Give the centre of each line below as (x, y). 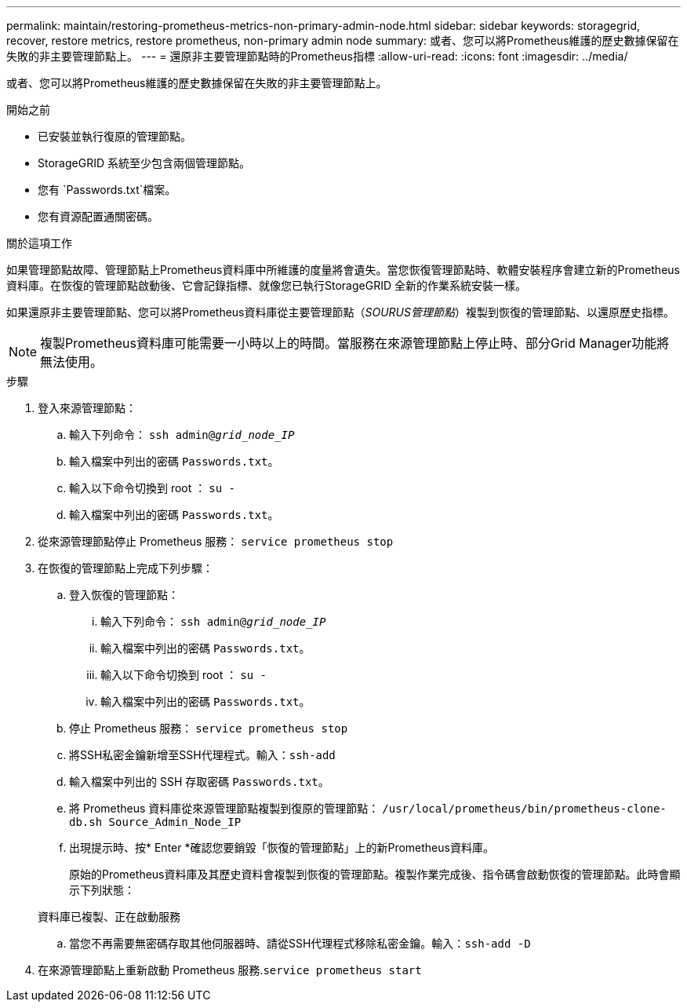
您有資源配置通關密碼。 (98, 216)
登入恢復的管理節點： (124, 595)
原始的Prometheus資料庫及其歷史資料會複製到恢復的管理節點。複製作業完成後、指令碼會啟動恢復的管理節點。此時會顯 (375, 874)
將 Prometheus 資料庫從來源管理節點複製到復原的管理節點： (224, 808)
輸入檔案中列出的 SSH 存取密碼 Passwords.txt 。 (199, 782)
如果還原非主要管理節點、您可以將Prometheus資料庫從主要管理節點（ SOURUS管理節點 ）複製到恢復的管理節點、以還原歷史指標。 (340, 312)
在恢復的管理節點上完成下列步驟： (125, 568)
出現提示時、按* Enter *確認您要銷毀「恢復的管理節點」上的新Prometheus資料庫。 (282, 847)
